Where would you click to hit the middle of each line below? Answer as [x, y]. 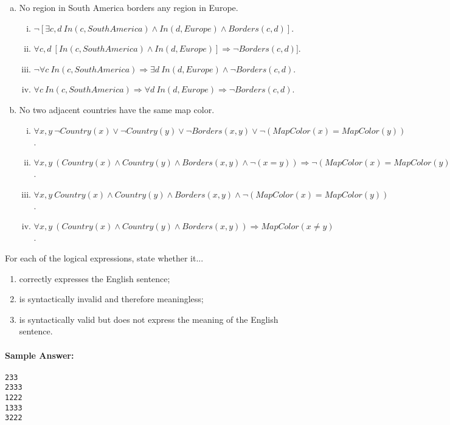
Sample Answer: [40, 355]
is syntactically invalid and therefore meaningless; [111, 299]
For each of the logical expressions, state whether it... [104, 257]
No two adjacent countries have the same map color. [117, 109]
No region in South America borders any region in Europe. [129, 7]
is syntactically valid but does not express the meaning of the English [149, 319]
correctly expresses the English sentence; [95, 278]
